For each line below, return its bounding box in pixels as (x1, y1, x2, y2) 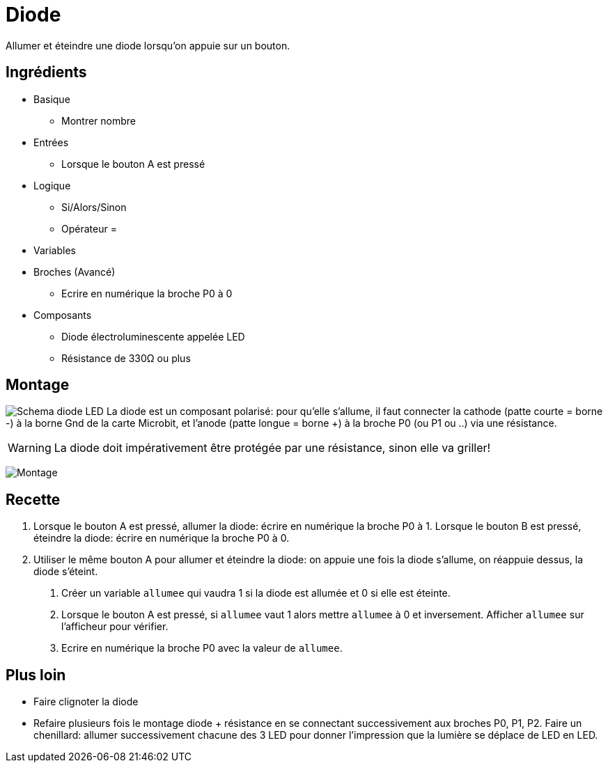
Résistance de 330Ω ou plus (61, 352, 191, 364)
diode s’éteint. (33, 565, 98, 578)
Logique (33, 179, 71, 191)
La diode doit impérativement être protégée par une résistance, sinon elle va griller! (54, 441, 491, 455)
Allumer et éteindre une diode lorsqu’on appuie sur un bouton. (6, 39, 290, 52)
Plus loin (6, 666, 66, 684)
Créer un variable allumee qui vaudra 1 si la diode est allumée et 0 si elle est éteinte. (61, 587, 451, 599)
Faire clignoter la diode (33, 696, 139, 708)
